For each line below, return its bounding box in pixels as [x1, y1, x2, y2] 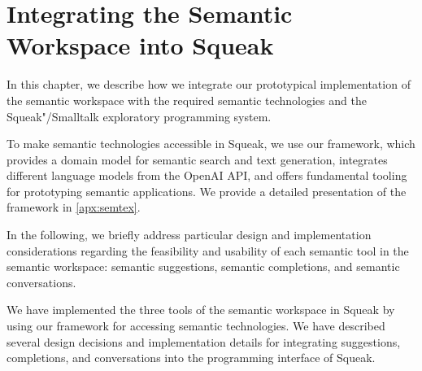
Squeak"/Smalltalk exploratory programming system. [7, 107, 272, 124]
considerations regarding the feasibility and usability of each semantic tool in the [7, 242, 409, 259]
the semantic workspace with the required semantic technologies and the [7, 91, 367, 108]
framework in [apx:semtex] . [7, 199, 141, 216]
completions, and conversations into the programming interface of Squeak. [7, 349, 376, 366]
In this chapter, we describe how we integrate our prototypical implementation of [7, 76, 411, 93]
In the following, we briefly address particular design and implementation [7, 226, 372, 243]
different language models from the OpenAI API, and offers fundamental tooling [7, 167, 407, 184]
